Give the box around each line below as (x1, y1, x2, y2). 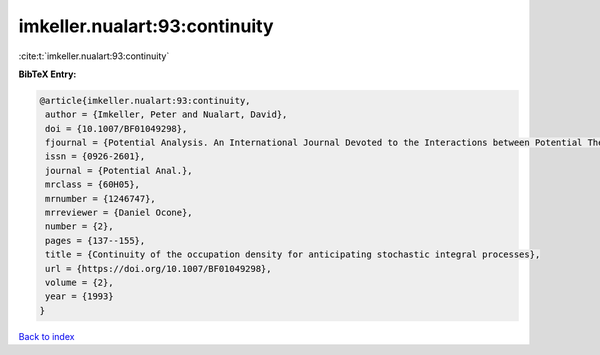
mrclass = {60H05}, (45, 179, 140, 190)
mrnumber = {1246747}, (45, 193, 157, 204)
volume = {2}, (45, 277, 114, 288)
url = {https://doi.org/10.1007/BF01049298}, (45, 263, 272, 274)
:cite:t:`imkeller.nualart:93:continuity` (18, 50, 170, 62)
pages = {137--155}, (45, 235, 146, 246)
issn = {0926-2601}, (45, 151, 146, 162)
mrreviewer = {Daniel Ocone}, (45, 207, 194, 219)
